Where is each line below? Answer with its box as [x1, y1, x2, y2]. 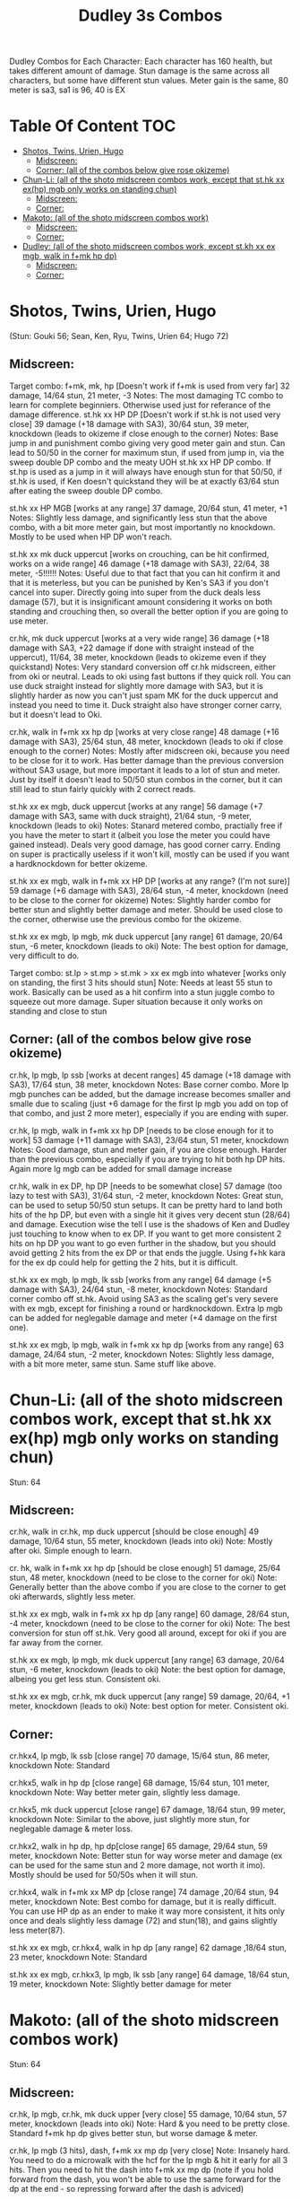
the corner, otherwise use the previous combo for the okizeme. [9, 913, 242, 924]
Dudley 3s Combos [78, 5, 223, 26]
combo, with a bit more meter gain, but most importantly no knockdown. [9, 521, 276, 532]
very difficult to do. [9, 950, 80, 961]
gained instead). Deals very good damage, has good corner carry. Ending [9, 839, 280, 850]
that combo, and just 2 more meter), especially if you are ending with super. [9, 1107, 289, 1118]
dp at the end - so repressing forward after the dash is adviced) [9, 2184, 244, 2194]
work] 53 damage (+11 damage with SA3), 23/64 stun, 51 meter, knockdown [9, 1134, 289, 1145]
